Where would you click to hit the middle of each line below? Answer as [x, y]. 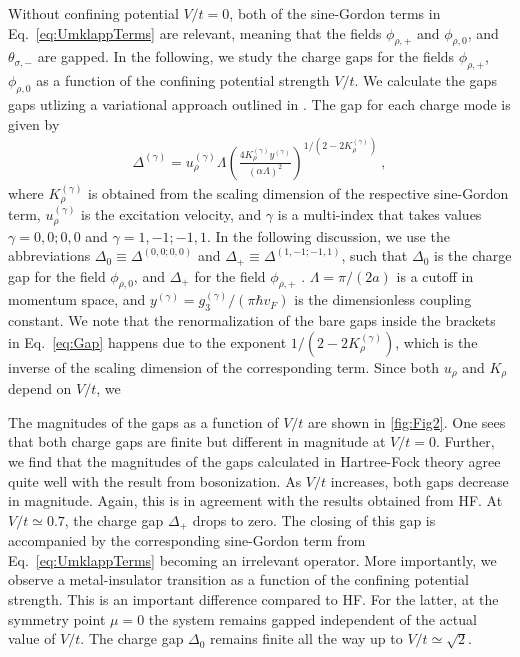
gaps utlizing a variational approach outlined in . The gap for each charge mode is [259, 103]
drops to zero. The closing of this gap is [314, 519]
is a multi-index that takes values [379, 214]
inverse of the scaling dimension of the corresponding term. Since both [223, 366]
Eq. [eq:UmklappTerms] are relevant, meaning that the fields [195, 32]
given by [34, 123]
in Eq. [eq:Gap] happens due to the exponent [147, 341]
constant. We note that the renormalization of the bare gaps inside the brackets [252, 320]
